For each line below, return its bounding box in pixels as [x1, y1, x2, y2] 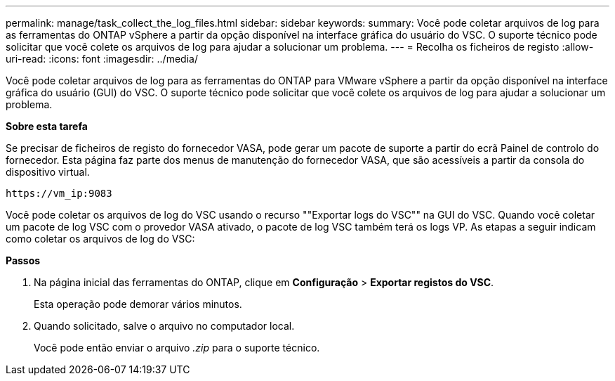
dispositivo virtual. [6, 166, 90, 178]
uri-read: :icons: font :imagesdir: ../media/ [6, 53, 198, 65]
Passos [6, 254, 41, 266]
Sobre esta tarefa [6, 120, 88, 132]
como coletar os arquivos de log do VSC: [6, 233, 195, 245]
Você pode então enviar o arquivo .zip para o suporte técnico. [34, 342, 320, 354]
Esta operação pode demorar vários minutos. [34, 298, 242, 310]
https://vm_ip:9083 [6, 188, 112, 199]
